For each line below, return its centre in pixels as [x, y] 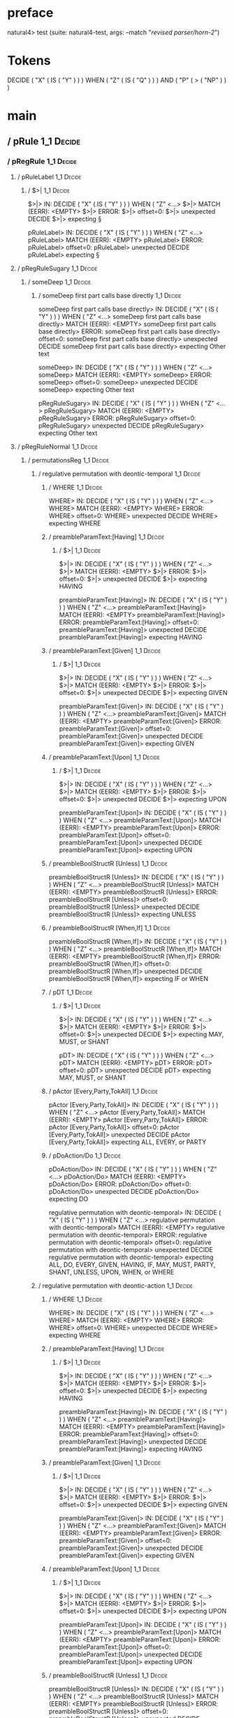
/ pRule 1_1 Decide [44, 142]
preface [30, 13]
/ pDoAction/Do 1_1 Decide [85, 1155]
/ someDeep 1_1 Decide [59, 282]
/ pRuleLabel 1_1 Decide [49, 177]
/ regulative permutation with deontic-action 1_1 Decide [116, 1285]
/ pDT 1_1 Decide [71, 992]
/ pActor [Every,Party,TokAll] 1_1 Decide [103, 1091]
